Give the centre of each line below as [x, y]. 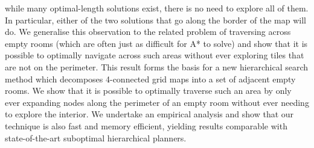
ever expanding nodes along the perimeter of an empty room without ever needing [157, 102]
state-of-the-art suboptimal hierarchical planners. [96, 137]
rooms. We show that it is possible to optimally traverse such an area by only [148, 91]
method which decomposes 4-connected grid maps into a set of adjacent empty [150, 79]
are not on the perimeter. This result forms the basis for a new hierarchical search [157, 66]
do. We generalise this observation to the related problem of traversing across [148, 32]
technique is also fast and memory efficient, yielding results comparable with [146, 125]
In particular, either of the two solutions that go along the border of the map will [155, 20]
